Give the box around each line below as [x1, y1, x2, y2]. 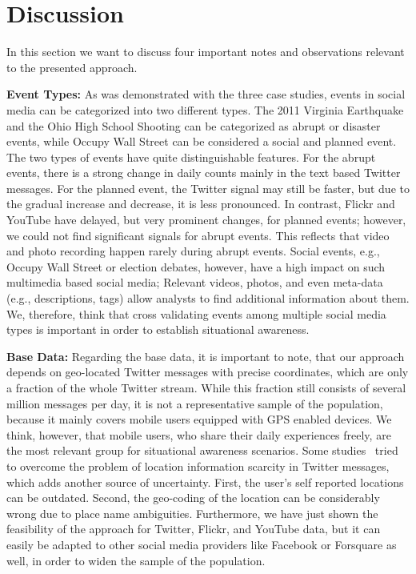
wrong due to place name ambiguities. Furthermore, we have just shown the [6, 504, 378, 521]
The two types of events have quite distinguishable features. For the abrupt [6, 148, 376, 165]
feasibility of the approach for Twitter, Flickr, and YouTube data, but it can [6, 520, 381, 537]
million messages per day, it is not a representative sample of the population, [6, 395, 383, 411]
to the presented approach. [6, 58, 138, 75]
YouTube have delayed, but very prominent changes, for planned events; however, [6, 211, 406, 228]
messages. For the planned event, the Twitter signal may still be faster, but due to [6, 179, 410, 196]
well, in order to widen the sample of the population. [6, 552, 266, 568]
